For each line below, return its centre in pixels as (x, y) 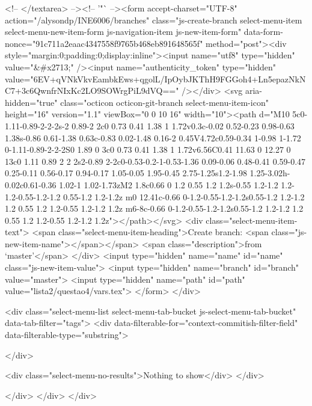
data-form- (263, 32)
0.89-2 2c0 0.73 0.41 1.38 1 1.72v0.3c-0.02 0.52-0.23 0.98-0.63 (183, 125)
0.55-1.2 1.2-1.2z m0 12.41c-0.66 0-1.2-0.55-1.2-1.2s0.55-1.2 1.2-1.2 (184, 196)
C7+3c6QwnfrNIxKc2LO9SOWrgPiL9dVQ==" (92, 91)
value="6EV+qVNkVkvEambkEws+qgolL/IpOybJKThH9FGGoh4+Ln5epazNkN (155, 78)
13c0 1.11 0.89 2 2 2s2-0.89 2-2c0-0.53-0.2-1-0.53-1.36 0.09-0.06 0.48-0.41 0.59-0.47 (155, 161)
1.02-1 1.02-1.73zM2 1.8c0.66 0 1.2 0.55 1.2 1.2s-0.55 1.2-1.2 (169, 184)
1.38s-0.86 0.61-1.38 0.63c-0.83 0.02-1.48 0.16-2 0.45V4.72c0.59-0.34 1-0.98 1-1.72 (153, 137)
